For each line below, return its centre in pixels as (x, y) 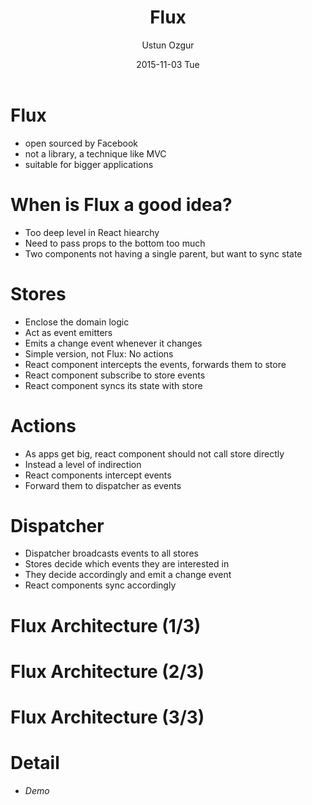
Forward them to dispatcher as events (103, 485)
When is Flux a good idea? (121, 204)
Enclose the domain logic (77, 322)
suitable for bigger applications (89, 164)
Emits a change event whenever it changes (113, 343)
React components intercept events (98, 475)
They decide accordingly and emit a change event (128, 575)
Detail (35, 763)
